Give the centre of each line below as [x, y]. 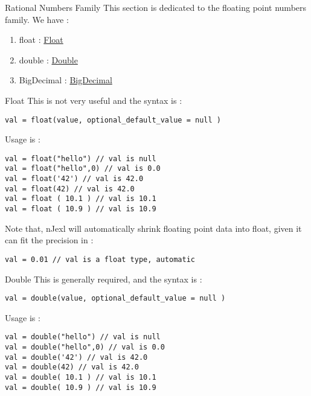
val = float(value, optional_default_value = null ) [113, 120]
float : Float [41, 40]
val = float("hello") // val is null [81, 158]
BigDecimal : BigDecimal [66, 80]
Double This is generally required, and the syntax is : [104, 279]
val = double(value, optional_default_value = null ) [115, 299]
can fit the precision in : [49, 240]
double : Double [48, 59]
